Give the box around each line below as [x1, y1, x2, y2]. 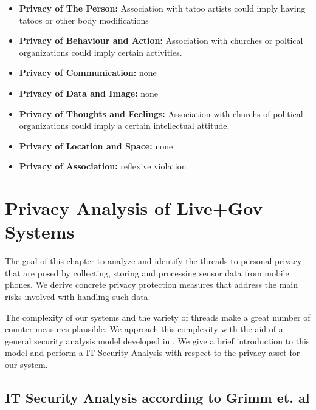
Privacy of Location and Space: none [19, 139, 173, 152]
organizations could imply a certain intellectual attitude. [19, 119, 230, 132]
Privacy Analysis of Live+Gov [5, 196, 263, 220]
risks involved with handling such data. [5, 290, 151, 303]
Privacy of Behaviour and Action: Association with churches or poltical [19, 34, 303, 47]
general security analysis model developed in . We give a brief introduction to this [5, 334, 310, 347]
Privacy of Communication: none [19, 66, 157, 79]
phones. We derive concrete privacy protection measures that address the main [5, 278, 298, 291]
